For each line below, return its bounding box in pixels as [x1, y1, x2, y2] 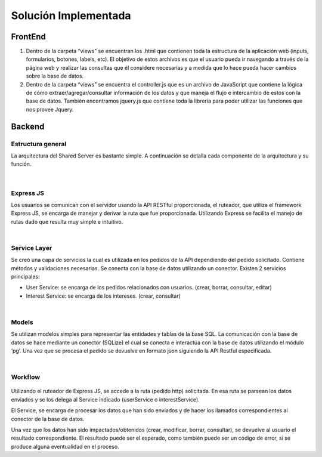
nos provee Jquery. [26, 106, 74, 113]
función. [11, 160, 32, 168]
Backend [11, 121, 45, 131]
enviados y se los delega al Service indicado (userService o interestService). [11, 396, 200, 403]
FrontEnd [11, 32, 46, 42]
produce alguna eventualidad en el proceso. [11, 443, 119, 450]
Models [11, 318, 33, 326]
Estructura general [11, 140, 67, 148]
